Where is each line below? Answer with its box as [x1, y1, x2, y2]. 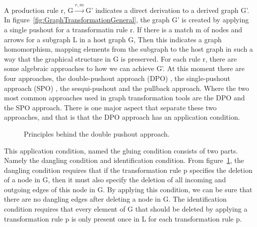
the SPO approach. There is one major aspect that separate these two [4, 102, 217, 112]
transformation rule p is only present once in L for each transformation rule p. [4, 213, 242, 224]
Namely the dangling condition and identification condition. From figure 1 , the [4, 155, 244, 165]
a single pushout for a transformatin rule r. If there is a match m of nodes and [4, 24, 243, 34]
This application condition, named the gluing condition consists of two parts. [4, 145, 238, 155]
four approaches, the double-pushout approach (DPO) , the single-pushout [4, 73, 230, 83]
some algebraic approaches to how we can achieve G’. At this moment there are [4, 63, 245, 74]
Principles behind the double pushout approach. [24, 128, 170, 139]
